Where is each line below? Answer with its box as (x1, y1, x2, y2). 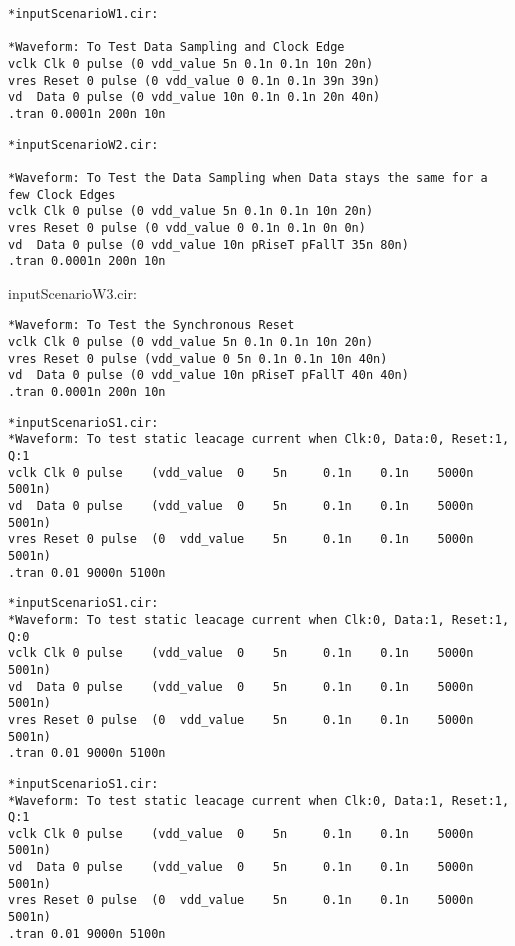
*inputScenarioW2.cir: (8, 137, 159, 152)
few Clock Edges (8, 187, 116, 202)
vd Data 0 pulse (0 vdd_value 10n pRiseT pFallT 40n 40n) (8, 368, 409, 383)
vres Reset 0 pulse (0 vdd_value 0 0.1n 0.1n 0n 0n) (8, 220, 366, 235)
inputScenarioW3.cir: (8, 282, 137, 303)
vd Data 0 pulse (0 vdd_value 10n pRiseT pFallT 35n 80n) (8, 237, 409, 252)
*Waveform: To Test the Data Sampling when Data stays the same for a (8, 170, 488, 185)
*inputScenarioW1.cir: (8, 7, 159, 21)
